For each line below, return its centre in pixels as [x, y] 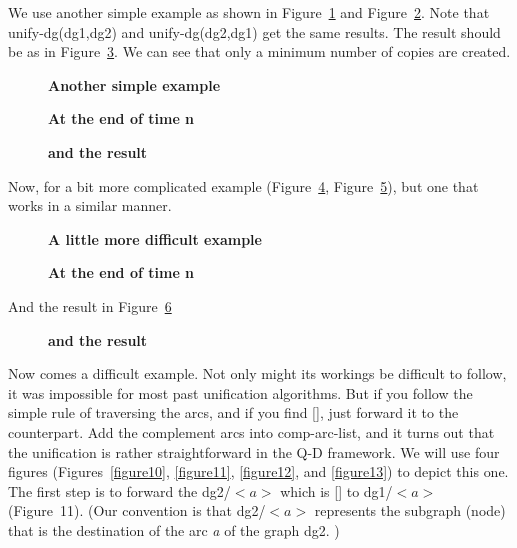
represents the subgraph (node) [410, 510]
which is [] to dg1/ [336, 490]
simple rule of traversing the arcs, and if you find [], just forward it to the [233, 412]
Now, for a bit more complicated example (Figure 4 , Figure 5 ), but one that [243, 185]
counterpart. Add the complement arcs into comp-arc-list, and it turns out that [251, 431]
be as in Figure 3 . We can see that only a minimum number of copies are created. [259, 51]
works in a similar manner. [90, 205]
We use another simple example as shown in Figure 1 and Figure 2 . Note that [249, 12]
